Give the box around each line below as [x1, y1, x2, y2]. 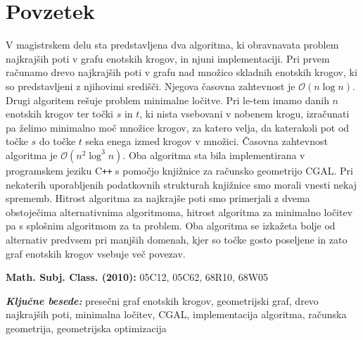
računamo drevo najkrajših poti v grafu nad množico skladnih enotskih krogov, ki [6, 65, 357, 80]
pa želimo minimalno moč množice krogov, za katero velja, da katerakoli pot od [6, 120, 350, 134]
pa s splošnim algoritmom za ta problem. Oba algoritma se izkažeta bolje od [6, 218, 336, 233]
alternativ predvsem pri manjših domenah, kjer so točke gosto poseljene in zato [6, 232, 348, 246]
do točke [39, 134, 76, 149]
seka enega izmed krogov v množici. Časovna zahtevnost [85, 134, 328, 149]
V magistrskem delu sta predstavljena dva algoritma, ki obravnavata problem [6, 37, 339, 52]
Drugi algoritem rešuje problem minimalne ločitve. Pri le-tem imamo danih [6, 92, 329, 107]
